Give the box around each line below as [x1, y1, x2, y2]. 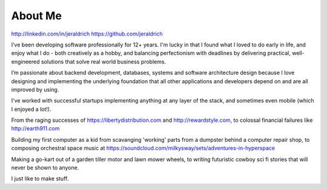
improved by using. [11, 86, 59, 93]
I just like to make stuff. [11, 175, 69, 182]
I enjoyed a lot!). [11, 106, 51, 113]
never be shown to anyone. [11, 164, 79, 171]
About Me [11, 9, 62, 22]
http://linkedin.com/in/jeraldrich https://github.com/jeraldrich [11, 30, 163, 37]
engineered [11, 58, 40, 65]
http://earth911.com [11, 125, 60, 132]
